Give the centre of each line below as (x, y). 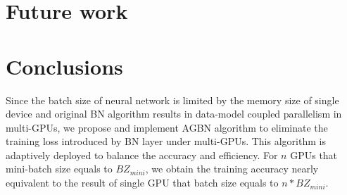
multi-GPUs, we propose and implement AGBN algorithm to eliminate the (167, 127)
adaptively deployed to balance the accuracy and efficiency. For (142, 155)
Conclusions (64, 66)
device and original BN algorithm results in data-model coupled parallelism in (174, 114)
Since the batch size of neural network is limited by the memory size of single (172, 100)
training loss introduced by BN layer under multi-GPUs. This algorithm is (166, 141)
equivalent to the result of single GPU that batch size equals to (142, 183)
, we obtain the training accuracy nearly (232, 169)
